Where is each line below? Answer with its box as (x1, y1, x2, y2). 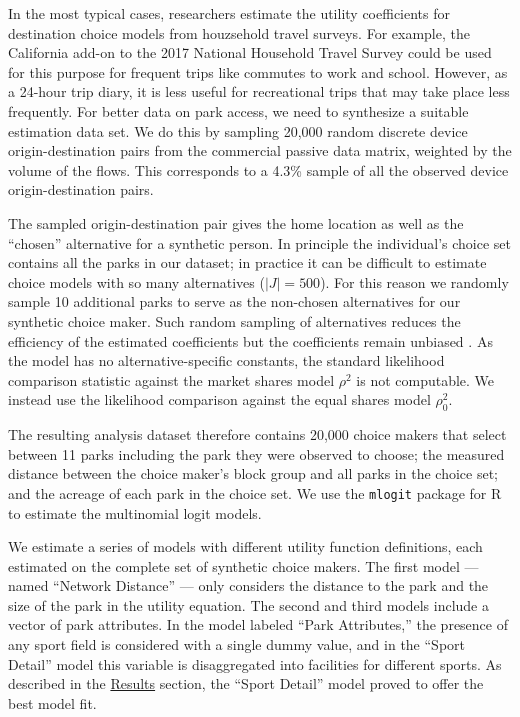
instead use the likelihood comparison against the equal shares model (8, 389, 431, 410)
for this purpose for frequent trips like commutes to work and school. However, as (8, 61, 508, 82)
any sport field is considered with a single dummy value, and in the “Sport (8, 634, 466, 655)
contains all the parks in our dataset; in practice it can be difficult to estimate (8, 252, 487, 273)
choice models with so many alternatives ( (8, 271, 265, 292)
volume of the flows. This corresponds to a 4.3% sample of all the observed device (8, 159, 509, 180)
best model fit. (8, 692, 97, 713)
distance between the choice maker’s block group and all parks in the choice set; (8, 463, 498, 484)
